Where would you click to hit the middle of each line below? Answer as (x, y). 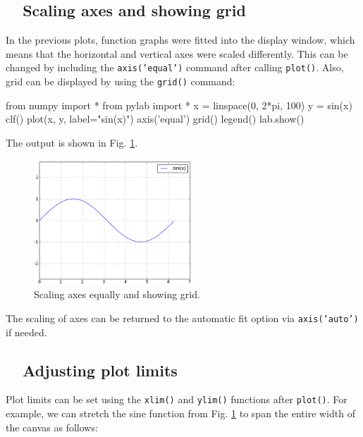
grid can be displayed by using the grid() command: (121, 81)
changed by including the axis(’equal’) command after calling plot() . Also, (175, 67)
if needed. (26, 332)
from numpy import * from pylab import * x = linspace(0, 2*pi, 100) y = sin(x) (179, 105)
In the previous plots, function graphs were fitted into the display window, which (180, 40)
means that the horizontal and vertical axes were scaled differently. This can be (177, 53)
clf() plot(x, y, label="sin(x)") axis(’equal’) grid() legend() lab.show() (155, 119)
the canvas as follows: (52, 427)
